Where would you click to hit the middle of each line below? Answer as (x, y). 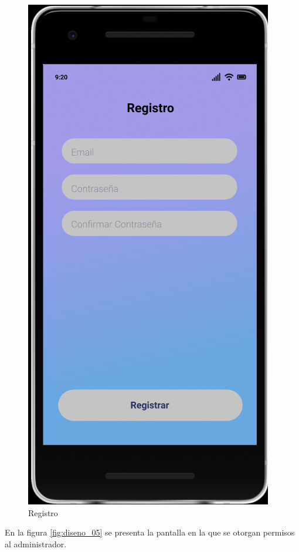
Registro (43, 512)
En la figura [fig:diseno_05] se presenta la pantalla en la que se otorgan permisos (150, 532)
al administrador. (36, 543)
